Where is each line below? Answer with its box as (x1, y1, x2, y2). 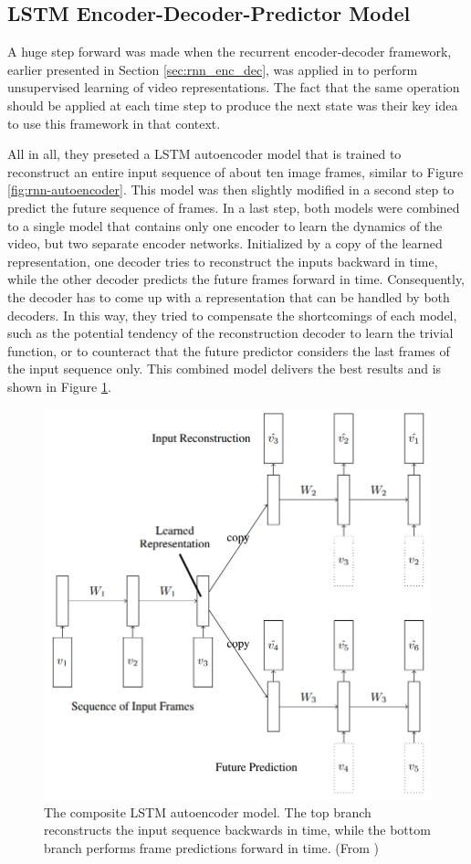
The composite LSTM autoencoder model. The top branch (44, 802, 372, 821)
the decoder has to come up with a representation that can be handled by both (7, 287, 450, 306)
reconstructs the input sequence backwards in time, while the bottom (44, 820, 431, 839)
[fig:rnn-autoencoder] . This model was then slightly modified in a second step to (7, 180, 455, 199)
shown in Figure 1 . (7, 376, 111, 395)
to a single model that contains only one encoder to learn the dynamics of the (7, 216, 443, 235)
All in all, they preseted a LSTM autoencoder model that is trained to (7, 144, 402, 163)
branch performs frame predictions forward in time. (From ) (44, 838, 380, 857)
